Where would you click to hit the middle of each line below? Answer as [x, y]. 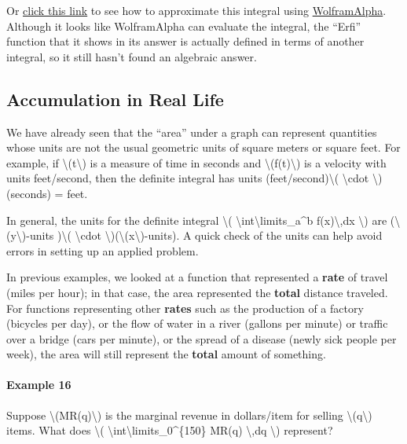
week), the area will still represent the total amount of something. [166, 354]
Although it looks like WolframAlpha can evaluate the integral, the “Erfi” [184, 26]
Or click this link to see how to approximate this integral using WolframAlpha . [196, 10]
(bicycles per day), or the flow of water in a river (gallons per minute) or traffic [197, 323]
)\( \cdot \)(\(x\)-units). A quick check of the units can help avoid [220, 235]
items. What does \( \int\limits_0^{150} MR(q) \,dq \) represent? [170, 430]
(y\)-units [30, 235]
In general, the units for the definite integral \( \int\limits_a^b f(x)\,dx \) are [197, 220]
